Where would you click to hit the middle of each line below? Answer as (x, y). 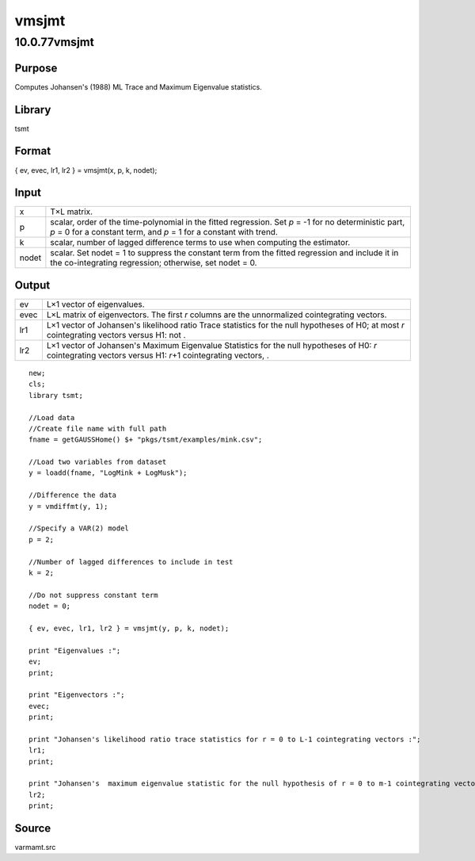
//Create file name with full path (98, 429)
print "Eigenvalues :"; (75, 651)
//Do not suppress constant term (93, 595)
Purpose (36, 68)
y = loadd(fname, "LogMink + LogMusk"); (108, 473)
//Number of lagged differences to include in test (131, 562)
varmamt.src (35, 848)
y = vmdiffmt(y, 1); (68, 506)
